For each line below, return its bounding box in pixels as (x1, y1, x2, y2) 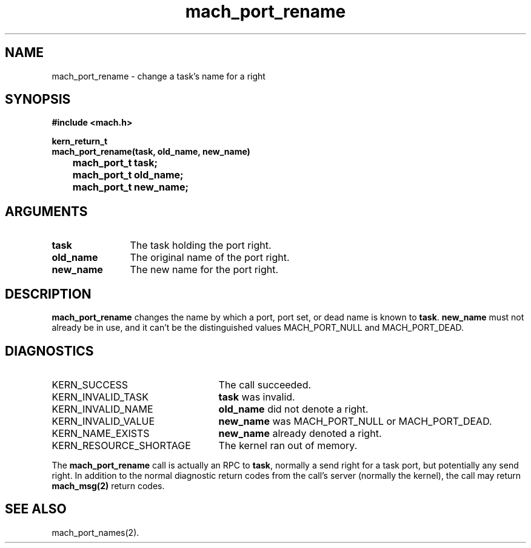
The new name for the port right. (130, 263, 279, 276)
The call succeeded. (218, 378, 312, 391)
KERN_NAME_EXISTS (52, 427, 150, 439)
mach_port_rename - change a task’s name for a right (52, 70, 265, 81)
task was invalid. (218, 390, 295, 403)
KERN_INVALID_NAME (52, 402, 153, 415)
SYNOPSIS (5, 92, 71, 107)
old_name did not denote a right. (218, 402, 369, 415)
